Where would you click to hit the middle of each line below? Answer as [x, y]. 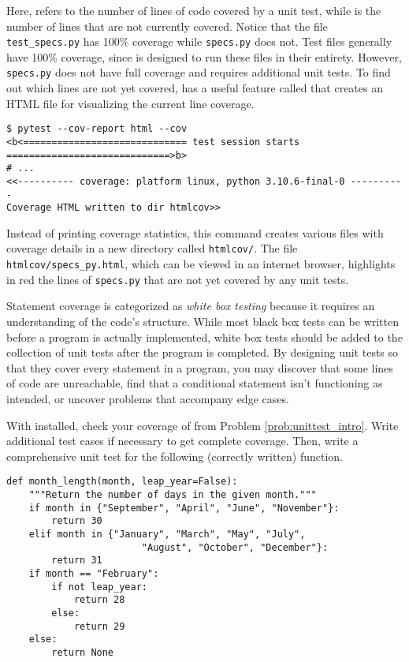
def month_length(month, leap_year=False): [122, 482]
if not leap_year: [99, 587]
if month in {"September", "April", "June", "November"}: [184, 508]
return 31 [77, 561]
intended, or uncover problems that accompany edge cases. [148, 398]
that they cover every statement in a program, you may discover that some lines [200, 367]
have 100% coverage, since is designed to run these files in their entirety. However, [204, 56]
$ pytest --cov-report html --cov [97, 129]
